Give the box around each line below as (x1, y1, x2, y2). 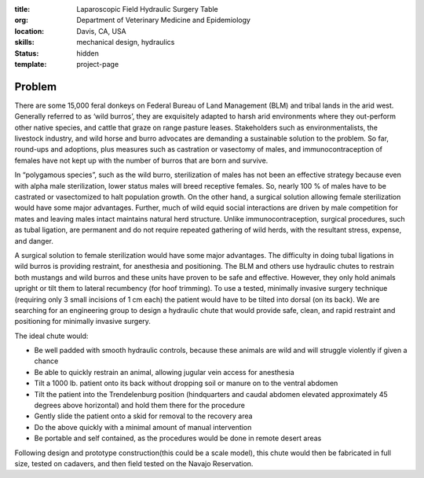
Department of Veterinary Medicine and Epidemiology (76, 16, 251, 25)
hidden (76, 48, 100, 58)
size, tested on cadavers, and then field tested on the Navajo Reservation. (14, 458, 254, 468)
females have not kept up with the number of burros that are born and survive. (14, 156, 269, 165)
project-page (76, 59, 119, 68)
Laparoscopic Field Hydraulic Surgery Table (76, 5, 219, 13)
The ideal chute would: (14, 331, 89, 340)
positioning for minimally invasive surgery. (14, 317, 151, 326)
